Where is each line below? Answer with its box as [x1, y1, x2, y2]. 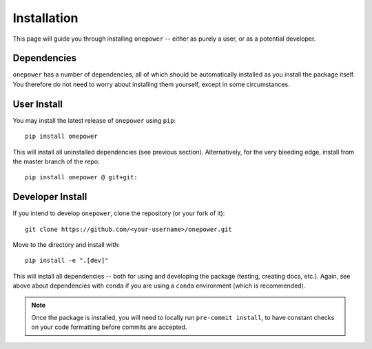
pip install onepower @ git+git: [25, 173, 138, 181]
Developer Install [12, 191, 87, 203]
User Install [12, 98, 63, 110]
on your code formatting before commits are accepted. [31, 323, 187, 331]
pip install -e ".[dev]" [25, 257, 109, 265]
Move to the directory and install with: [12, 241, 121, 248]
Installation [12, 10, 79, 26]
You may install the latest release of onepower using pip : [12, 116, 176, 124]
